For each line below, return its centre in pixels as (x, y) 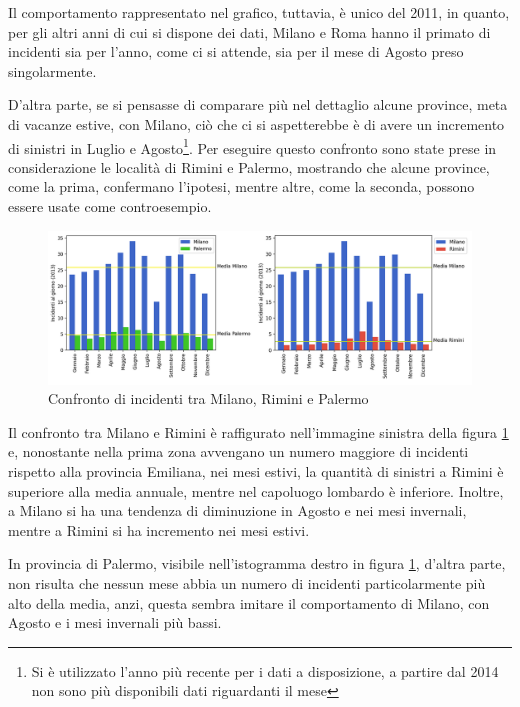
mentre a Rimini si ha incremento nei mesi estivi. (159, 529)
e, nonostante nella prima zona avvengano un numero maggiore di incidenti (238, 451)
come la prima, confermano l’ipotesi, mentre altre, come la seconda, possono (241, 186)
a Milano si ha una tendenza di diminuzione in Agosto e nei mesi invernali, (237, 510)
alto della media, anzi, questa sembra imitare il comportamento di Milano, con (249, 602)
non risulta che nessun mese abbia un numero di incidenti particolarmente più (247, 582)
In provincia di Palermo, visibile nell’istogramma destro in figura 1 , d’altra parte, (257, 563)
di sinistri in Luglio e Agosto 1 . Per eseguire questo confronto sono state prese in (252, 146)
